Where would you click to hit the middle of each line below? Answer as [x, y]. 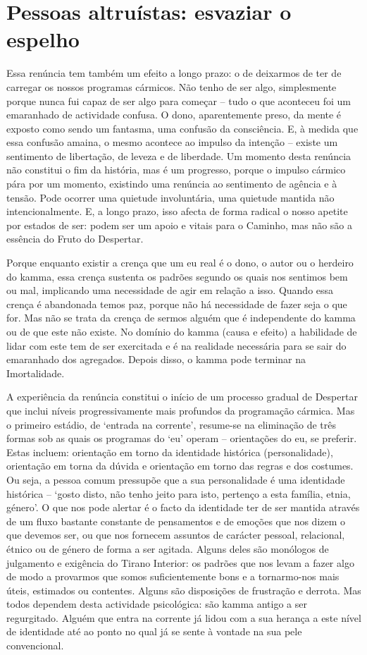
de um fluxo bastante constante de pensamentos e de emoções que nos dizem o [176, 521]
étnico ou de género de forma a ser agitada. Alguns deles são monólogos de [168, 548]
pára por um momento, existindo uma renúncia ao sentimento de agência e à [172, 184]
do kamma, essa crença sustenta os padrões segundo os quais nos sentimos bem [177, 276]
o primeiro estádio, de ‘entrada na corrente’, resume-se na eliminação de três [171, 424]
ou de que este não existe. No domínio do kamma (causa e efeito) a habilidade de [182, 331]
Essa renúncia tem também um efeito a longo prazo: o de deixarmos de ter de [174, 73]
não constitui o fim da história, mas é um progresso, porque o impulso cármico [176, 170]
